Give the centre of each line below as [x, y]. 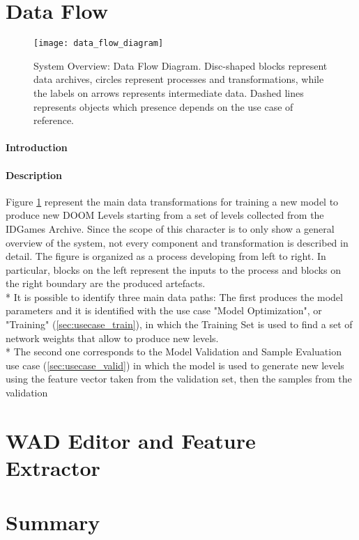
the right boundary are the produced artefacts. [106, 283]
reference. [54, 120]
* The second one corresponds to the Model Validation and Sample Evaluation [174, 352]
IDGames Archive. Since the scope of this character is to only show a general [170, 228]
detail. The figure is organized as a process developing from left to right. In [166, 256]
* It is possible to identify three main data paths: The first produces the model [174, 296]
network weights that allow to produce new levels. [112, 338]
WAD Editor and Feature [131, 440]
